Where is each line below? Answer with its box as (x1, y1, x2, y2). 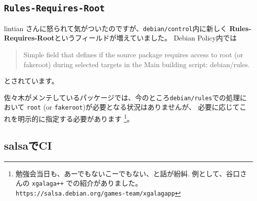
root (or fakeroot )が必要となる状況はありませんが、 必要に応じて (27, 102, 240, 112)
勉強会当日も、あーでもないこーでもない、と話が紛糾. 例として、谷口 (15, 168, 240, 178)
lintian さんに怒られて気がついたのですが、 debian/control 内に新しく (4, 23, 227, 33)
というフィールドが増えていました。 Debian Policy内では (54, 33, 237, 43)
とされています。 (4, 76, 59, 86)
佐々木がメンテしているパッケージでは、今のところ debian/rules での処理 (4, 92, 240, 102)
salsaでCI (4, 137, 52, 153)
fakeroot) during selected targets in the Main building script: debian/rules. (23, 59, 250, 69)
